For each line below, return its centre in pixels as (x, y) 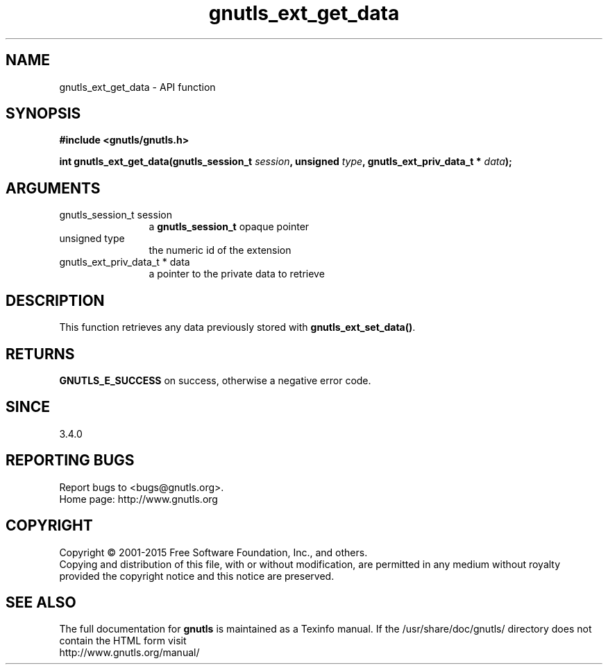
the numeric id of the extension (220, 250)
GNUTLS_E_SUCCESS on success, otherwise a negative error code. (215, 380)
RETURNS (40, 354)
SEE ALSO (41, 602)
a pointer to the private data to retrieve (237, 274)
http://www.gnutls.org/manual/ (129, 653)
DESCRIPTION (55, 300)
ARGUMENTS (53, 188)
